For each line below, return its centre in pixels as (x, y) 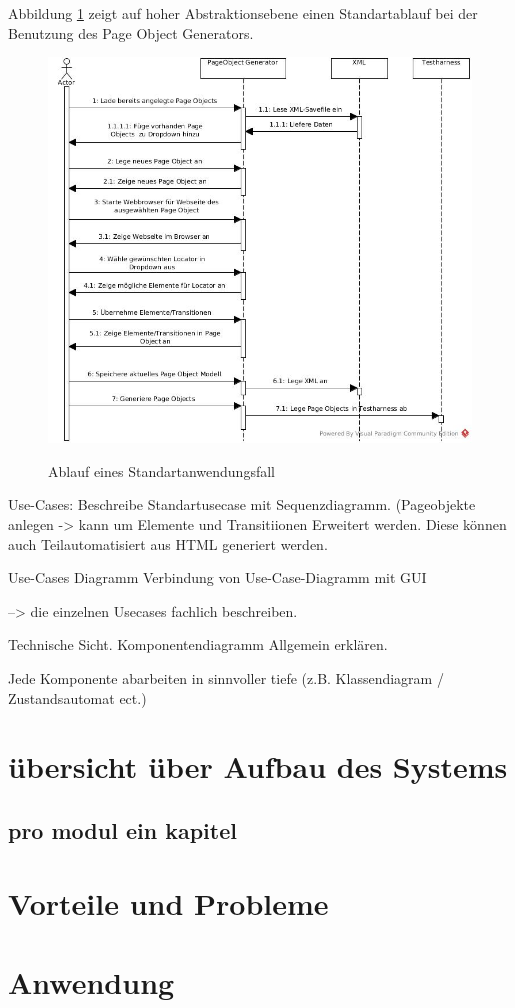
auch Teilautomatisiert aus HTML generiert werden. (168, 543)
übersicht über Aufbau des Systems (258, 766)
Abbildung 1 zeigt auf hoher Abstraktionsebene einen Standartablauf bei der (243, 13)
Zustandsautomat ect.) (77, 697)
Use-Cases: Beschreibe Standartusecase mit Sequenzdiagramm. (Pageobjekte (242, 504)
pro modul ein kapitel (122, 829)
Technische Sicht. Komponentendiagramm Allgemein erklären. (198, 644)
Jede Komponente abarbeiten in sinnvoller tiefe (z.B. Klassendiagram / (226, 677)
